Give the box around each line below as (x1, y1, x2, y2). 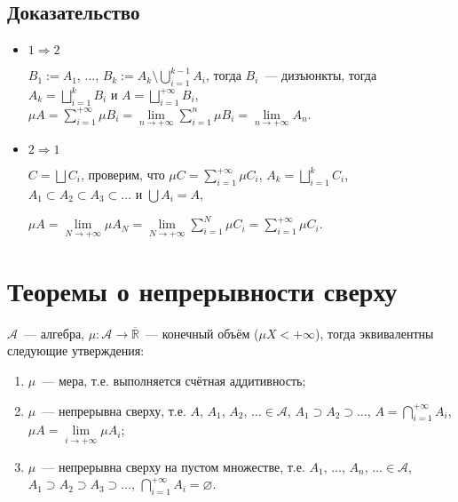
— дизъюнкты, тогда (265, 66, 377, 84)
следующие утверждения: (7, 341, 145, 360)
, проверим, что (80, 165, 165, 184)
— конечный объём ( (146, 323, 259, 342)
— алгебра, (23, 323, 84, 342)
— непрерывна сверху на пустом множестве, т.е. (42, 457, 305, 475)
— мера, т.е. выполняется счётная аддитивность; (42, 371, 306, 389)
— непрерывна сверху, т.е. (42, 401, 186, 419)
